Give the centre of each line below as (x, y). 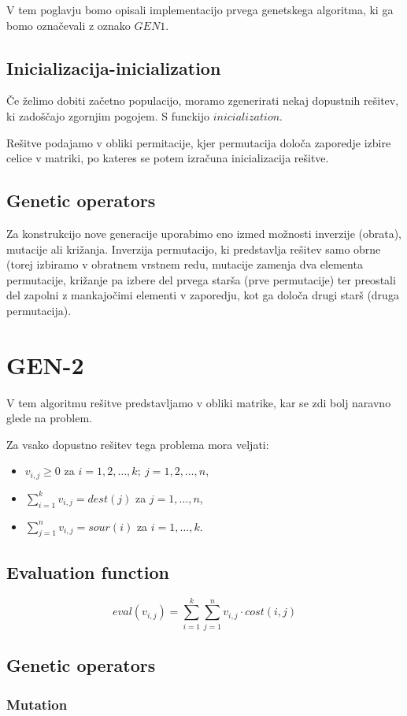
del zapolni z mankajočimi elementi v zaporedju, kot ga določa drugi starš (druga (203, 295)
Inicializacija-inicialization (114, 67)
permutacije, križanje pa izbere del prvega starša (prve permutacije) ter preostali (201, 279)
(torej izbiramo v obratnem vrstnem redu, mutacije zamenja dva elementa (185, 264)
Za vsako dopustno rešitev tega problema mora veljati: (138, 444)
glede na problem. (49, 418)
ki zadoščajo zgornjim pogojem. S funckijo (108, 115)
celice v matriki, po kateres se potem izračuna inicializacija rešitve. (168, 158)
